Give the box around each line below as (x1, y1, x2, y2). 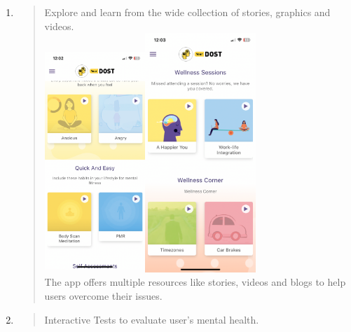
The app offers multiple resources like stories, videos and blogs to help (44, 275, 346, 289)
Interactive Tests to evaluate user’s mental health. (44, 312, 259, 326)
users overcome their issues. (44, 288, 163, 303)
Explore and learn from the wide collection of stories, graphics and (44, 5, 331, 19)
